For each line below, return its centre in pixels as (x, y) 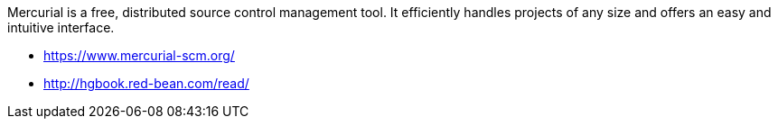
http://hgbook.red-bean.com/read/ (146, 83)
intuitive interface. (61, 27)
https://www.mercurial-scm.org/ (139, 55)
